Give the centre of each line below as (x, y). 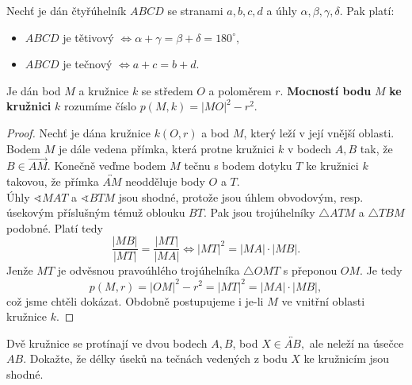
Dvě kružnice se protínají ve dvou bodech (107, 343)
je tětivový (88, 37)
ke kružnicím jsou (347, 358)
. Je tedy (381, 270)
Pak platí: (370, 10)
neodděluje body (165, 181)
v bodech (309, 148)
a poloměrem (240, 90)
